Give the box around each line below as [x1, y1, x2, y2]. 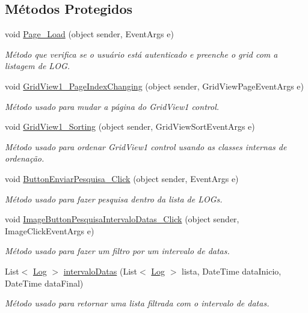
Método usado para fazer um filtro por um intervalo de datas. [5, 245, 230, 257]
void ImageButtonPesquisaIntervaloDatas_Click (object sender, [5, 213, 239, 225]
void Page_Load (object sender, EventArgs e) [5, 28, 174, 40]
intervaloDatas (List [63, 264, 137, 277]
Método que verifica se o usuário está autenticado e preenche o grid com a [5, 47, 278, 60]
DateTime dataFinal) [5, 276, 84, 289]
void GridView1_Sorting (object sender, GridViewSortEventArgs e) [5, 120, 255, 133]
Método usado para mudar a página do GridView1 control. [5, 100, 220, 112]
